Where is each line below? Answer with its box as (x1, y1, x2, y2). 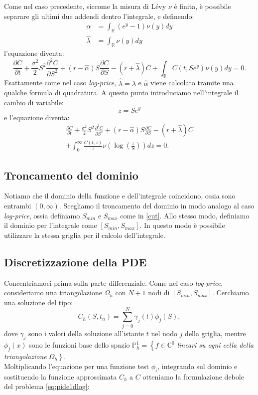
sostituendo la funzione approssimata (4, 371, 117, 382)
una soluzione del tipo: (4, 297, 73, 307)
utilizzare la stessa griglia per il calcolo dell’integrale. (4, 229, 165, 240)
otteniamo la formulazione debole (142, 371, 244, 382)
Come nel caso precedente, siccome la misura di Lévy (4, 1, 166, 11)
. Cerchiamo (212, 287, 249, 298)
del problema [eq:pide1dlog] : (4, 381, 90, 392)
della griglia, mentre (185, 328, 246, 338)
